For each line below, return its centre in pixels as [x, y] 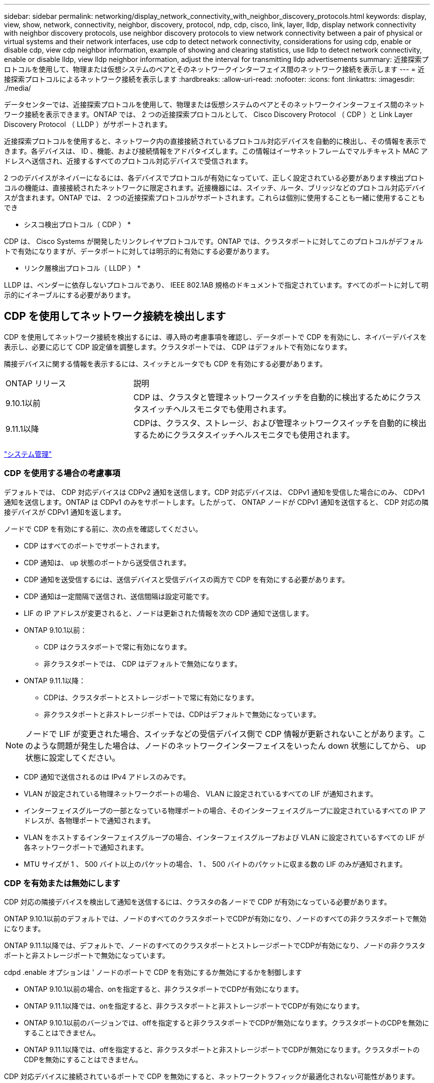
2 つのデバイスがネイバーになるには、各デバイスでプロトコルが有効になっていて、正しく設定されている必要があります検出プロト [215, 178]
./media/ [18, 88]
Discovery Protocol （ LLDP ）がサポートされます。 [88, 124]
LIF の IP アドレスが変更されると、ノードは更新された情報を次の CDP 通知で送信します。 [168, 613]
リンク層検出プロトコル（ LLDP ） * [82, 268]
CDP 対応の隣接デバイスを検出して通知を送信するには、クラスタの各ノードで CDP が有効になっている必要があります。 [198, 902]
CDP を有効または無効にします [62, 883]
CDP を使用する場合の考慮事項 [62, 473]
